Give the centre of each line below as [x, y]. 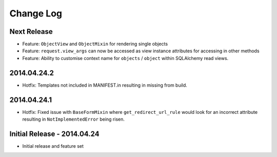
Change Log [36, 13]
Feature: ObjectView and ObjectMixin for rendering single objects [95, 44]
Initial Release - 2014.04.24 [54, 134]
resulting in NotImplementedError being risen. [74, 119]
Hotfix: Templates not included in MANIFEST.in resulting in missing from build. [105, 85]
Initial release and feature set [53, 146]
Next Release [31, 32]
